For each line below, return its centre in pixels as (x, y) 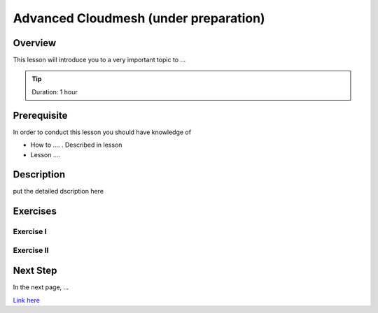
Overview (35, 43)
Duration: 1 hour (55, 92)
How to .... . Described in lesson (76, 145)
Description (39, 175)
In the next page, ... (41, 287)
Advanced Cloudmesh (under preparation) (139, 18)
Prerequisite (40, 115)
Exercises (35, 211)
